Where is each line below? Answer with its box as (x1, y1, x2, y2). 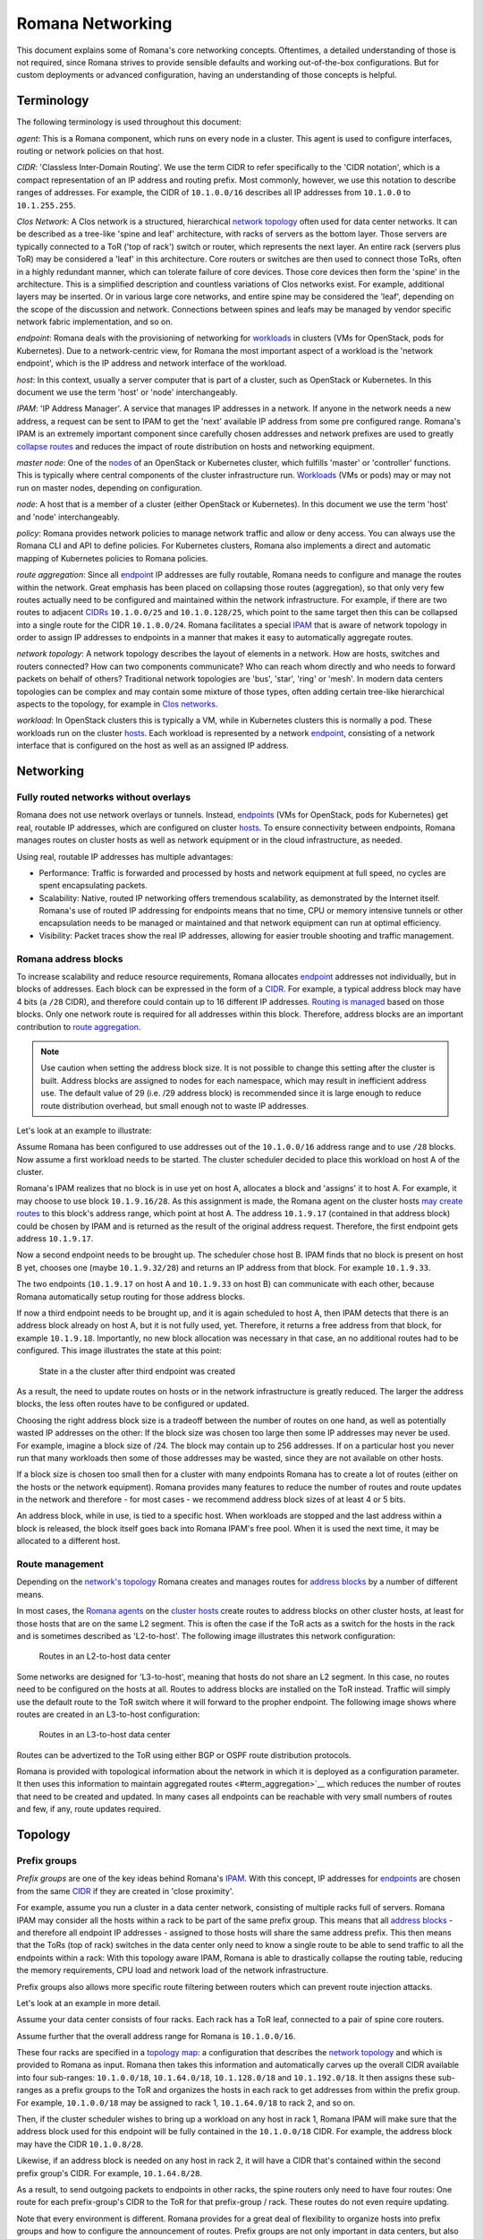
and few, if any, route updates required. (16, 1804, 162, 1814)
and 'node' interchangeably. (16, 511, 120, 522)
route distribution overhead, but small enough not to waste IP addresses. (40, 1100, 309, 1111)
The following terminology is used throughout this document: (16, 116, 241, 127)
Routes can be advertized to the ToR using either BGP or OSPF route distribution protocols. (16, 1749, 352, 1760)
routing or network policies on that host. (16, 146, 165, 157)
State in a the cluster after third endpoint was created (38, 1366, 236, 1377)
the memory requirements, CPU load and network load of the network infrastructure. (16, 1965, 329, 1976)
